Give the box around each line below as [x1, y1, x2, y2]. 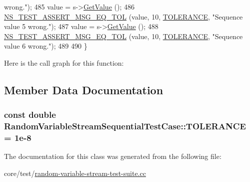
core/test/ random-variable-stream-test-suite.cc [4, 168, 146, 178]
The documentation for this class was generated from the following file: [4, 151, 221, 161]
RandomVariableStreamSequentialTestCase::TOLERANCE [4, 120, 246, 132]
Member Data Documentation [4, 82, 163, 97]
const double [4, 108, 56, 121]
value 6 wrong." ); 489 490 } [4, 41, 87, 51]
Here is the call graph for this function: [4, 57, 124, 68]
